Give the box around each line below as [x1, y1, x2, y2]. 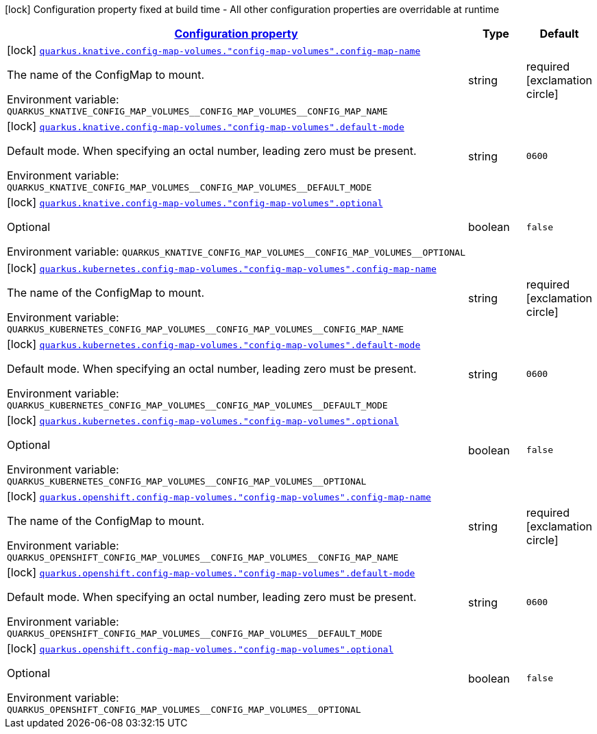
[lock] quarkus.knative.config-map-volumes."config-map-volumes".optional [7, 195, 383, 209]
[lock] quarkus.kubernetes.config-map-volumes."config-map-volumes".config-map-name [7, 261, 437, 275]
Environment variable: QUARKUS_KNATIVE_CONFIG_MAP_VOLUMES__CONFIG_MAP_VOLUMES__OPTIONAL [7, 245, 465, 258]
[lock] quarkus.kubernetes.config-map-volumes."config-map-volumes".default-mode [7, 337, 421, 351]
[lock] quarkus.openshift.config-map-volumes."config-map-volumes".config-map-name [7, 489, 431, 503]
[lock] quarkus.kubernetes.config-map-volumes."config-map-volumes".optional [7, 413, 399, 427]
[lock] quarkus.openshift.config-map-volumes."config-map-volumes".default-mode [7, 565, 415, 579]
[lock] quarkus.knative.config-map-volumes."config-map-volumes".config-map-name [7, 43, 421, 57]
